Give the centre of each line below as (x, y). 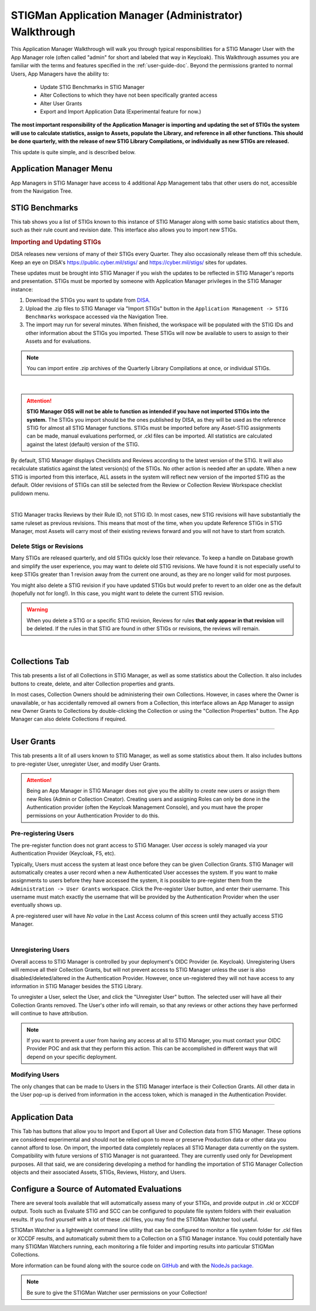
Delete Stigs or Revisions (47, 546)
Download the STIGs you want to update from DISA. (88, 300)
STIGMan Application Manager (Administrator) (127, 15)
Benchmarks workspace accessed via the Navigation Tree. (97, 317)
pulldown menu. (30, 493)
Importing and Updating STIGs (56, 242)
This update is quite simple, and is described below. (73, 152)
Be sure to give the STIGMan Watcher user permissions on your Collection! (117, 1292)
